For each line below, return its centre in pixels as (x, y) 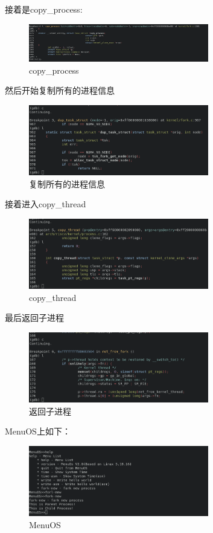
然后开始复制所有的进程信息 (60, 90)
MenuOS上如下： (38, 431)
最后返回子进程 (34, 318)
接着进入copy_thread (46, 204)
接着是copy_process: (44, 9)
